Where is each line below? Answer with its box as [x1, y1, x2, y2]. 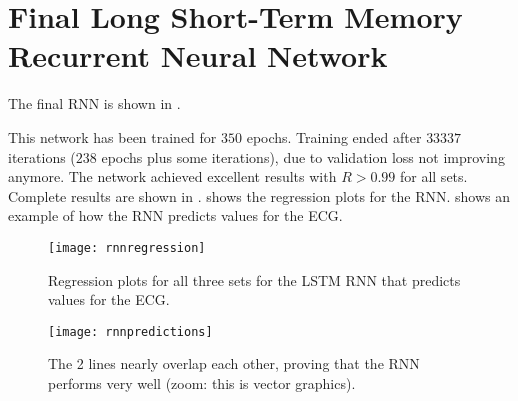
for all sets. [399, 166, 468, 187]
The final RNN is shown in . [8, 93, 181, 114]
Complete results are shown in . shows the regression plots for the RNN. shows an [8, 185, 510, 206]
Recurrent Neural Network [8, 35, 388, 76]
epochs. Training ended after [246, 126, 422, 147]
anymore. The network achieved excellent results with [8, 166, 337, 187]
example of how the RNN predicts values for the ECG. [8, 205, 343, 226]
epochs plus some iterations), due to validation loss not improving [101, 146, 505, 167]
